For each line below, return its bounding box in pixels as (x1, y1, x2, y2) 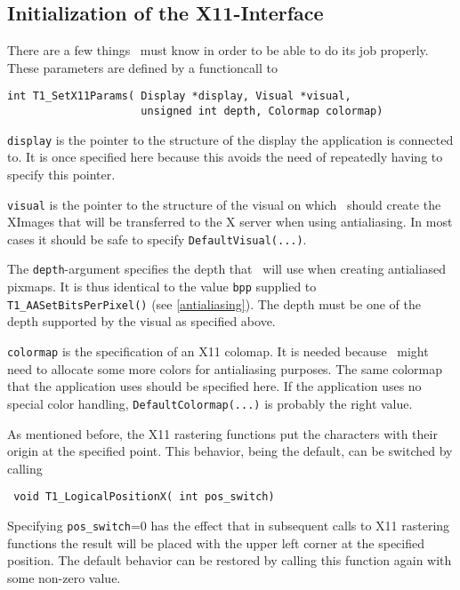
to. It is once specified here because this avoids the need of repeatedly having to (7, 147, 443, 166)
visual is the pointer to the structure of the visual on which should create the (7, 195, 441, 213)
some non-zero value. (7, 568, 121, 586)
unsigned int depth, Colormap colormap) (141, 105, 383, 118)
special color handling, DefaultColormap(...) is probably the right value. (7, 394, 413, 412)
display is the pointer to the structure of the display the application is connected (7, 130, 454, 148)
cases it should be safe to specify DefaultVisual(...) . (7, 229, 307, 248)
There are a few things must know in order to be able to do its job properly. (7, 41, 429, 60)
